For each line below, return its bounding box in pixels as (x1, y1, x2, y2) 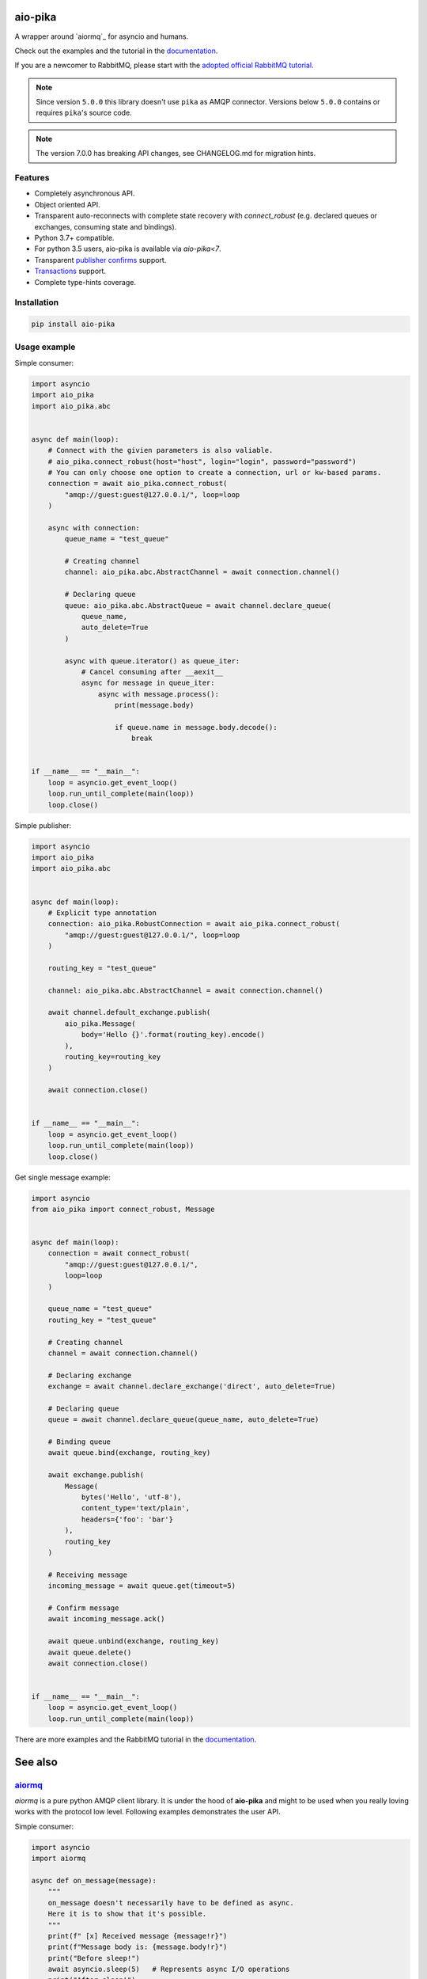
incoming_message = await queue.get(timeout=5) (47, 1582, 236, 1590)
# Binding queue (47, 1438, 111, 1446)
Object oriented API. (34, 199, 100, 209)
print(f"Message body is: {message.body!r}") (47, 1943, 228, 1951)
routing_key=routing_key (64, 1053, 161, 1062)
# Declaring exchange (47, 1370, 132, 1380)
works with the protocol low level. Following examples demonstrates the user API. (14, 1807, 281, 1817)
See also (14, 1755, 59, 1768)
